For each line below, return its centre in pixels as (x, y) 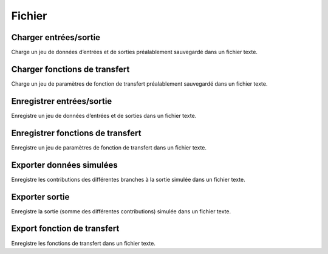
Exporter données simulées (64, 165)
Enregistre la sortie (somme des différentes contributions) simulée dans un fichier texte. (121, 211)
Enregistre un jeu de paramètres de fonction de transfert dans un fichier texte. (109, 147)
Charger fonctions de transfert (70, 69)
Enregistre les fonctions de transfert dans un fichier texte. (84, 243)
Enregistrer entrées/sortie (62, 101)
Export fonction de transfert (65, 229)
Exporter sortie (40, 197)
